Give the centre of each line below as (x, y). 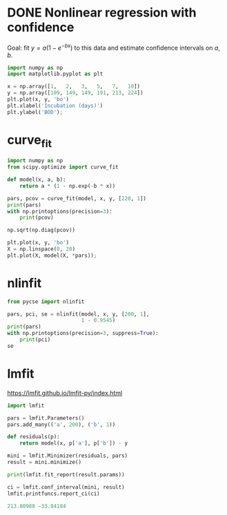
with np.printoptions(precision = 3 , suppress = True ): (83, 333)
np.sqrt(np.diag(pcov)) (41, 230)
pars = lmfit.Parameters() (46, 418)
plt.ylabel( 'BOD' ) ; (35, 112)
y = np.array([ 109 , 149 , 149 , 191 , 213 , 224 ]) (75, 93)
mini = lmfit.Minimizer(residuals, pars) (68, 456)
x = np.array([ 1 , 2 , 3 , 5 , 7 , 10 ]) (73, 87)
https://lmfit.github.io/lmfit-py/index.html (65, 393)
